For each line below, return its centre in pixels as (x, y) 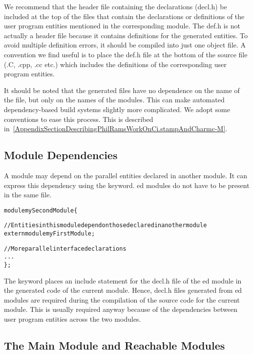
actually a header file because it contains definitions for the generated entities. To (126, 35)
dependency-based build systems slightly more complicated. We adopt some (117, 109)
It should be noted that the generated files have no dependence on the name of (122, 90)
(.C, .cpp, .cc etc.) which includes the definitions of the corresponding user (115, 64)
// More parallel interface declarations (65, 248)
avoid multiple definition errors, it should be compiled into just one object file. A (125, 45)
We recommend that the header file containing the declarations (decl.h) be (116, 6)
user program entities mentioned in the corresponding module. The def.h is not (122, 26)
